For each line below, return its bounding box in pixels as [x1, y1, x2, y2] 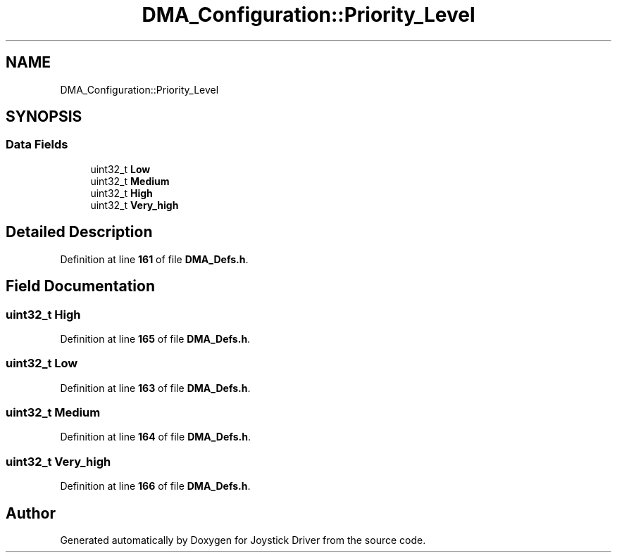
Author [6, 504, 56, 522]
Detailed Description [6, 223, 153, 241]
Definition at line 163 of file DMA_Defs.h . [60, 381, 251, 394]
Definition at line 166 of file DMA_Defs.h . [60, 480, 251, 493]
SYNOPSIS [6, 108, 82, 126]
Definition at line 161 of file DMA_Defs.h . [60, 253, 249, 265]
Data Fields [6, 137, 68, 152]
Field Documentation [6, 277, 155, 296]
